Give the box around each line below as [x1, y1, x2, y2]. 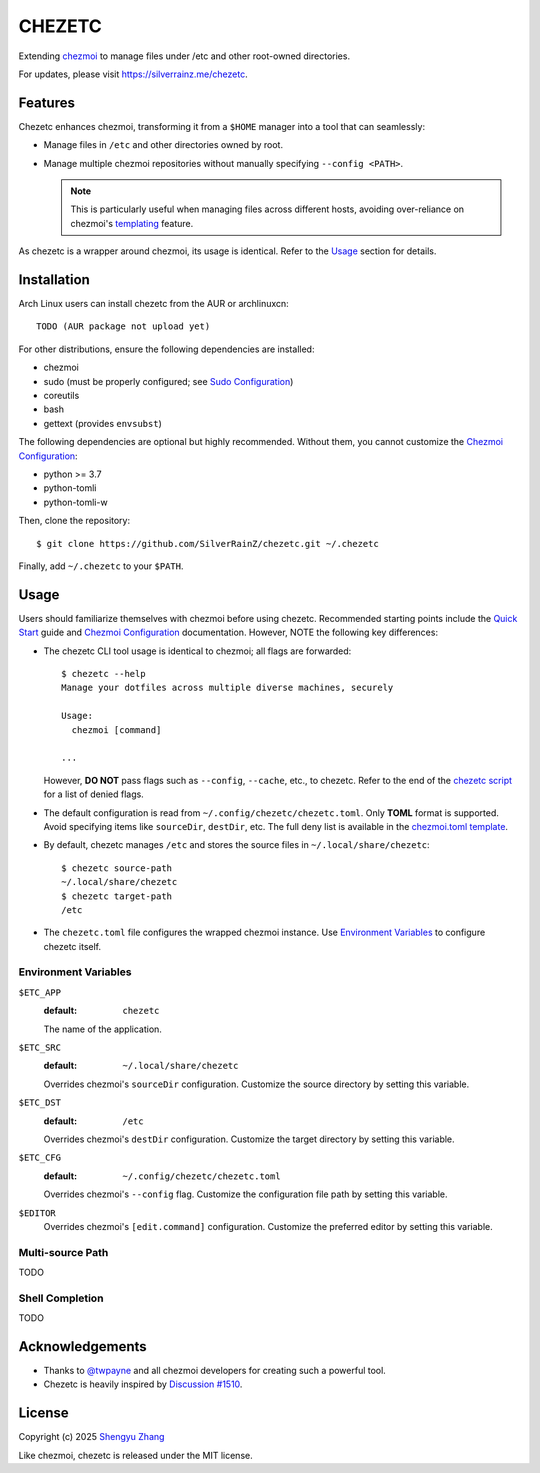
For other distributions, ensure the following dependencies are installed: [18, 343, 315, 355]
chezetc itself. [43, 940, 102, 952]
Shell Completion [18, 1291, 104, 1305]
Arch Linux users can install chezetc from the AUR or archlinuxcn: [18, 298, 289, 310]
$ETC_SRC [18, 1041, 62, 1053]
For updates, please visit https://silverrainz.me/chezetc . [18, 68, 249, 80]
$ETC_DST [18, 1097, 62, 1109]
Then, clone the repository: [18, 515, 131, 527]
